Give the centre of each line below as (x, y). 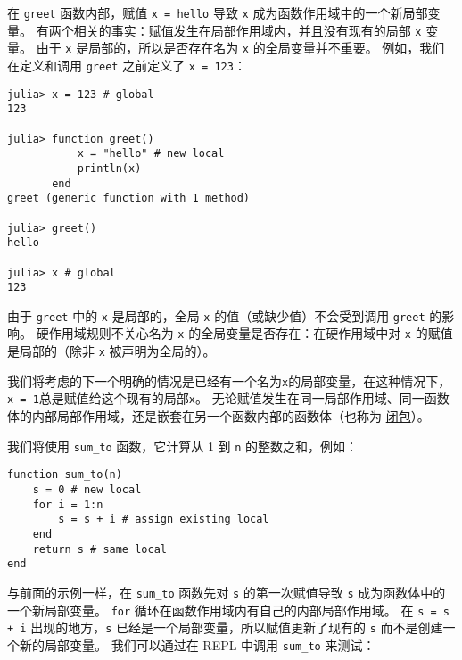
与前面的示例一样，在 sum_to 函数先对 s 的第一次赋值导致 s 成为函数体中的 (227, 592)
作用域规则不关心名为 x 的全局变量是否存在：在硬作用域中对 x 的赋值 (251, 333)
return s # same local (99, 549)
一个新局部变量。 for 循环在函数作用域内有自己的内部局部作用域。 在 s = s (228, 610)
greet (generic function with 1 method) (129, 198)
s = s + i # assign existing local (164, 520)
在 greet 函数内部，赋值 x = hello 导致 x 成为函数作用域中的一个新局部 (218, 12)
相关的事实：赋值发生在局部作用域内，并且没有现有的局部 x (247, 30)
